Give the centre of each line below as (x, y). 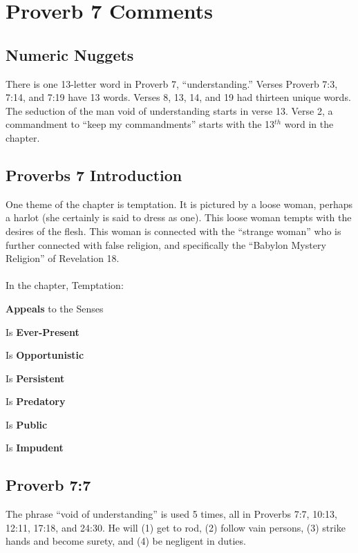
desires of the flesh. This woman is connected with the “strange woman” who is (173, 231)
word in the (309, 124)
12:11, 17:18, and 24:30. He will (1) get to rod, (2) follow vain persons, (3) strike (176, 527)
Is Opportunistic (45, 355)
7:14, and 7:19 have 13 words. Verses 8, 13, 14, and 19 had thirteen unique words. (178, 97)
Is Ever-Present (43, 331)
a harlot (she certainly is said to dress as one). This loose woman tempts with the (179, 217)
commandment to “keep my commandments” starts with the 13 (140, 124)
